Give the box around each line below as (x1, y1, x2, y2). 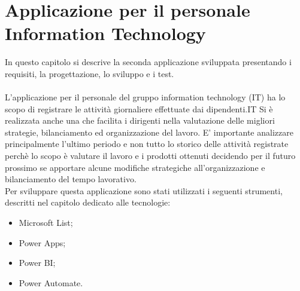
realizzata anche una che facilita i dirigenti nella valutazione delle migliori (5, 114, 275, 127)
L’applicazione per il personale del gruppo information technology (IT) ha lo (5, 91, 286, 103)
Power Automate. (19, 276, 83, 289)
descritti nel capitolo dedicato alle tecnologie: (5, 196, 171, 209)
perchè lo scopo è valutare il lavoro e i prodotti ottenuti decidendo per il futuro (5, 149, 296, 162)
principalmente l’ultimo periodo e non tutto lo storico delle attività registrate (5, 137, 289, 150)
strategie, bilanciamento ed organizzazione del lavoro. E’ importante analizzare (5, 125, 293, 138)
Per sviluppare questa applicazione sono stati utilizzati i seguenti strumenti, (5, 184, 283, 197)
